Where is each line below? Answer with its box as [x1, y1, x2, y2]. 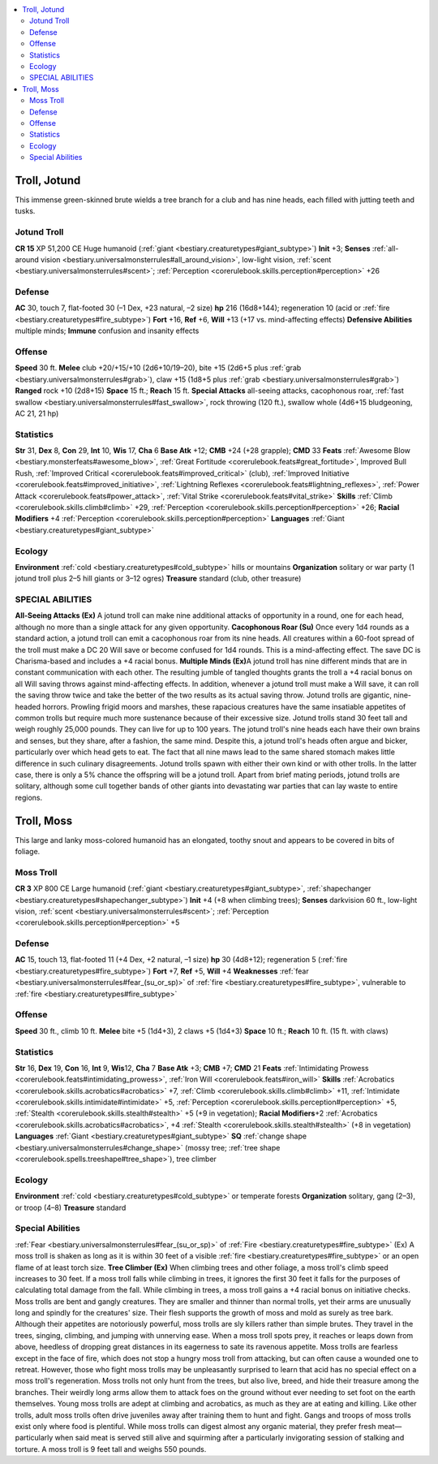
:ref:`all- [371, 244, 399, 253]
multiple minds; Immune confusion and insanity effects [15, 326, 200, 336]
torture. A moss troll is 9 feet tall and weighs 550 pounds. [15, 1444, 207, 1453]
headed [15, 702, 41, 711]
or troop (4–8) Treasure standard [15, 1203, 127, 1212]
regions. [15, 792, 43, 802]
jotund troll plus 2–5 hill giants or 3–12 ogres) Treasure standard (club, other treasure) [15, 573, 302, 584]
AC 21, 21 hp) [15, 408, 59, 418]
